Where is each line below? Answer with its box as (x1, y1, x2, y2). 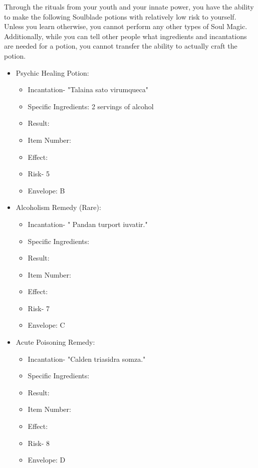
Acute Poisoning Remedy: (16, 337, 95, 347)
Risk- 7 (28, 303, 50, 313)
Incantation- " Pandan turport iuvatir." (28, 218, 148, 229)
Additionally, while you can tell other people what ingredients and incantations (4, 31, 247, 41)
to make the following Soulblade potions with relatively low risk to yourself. (4, 11, 236, 22)
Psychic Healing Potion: (16, 67, 89, 78)
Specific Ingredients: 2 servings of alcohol (28, 101, 154, 111)
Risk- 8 (28, 437, 50, 448)
